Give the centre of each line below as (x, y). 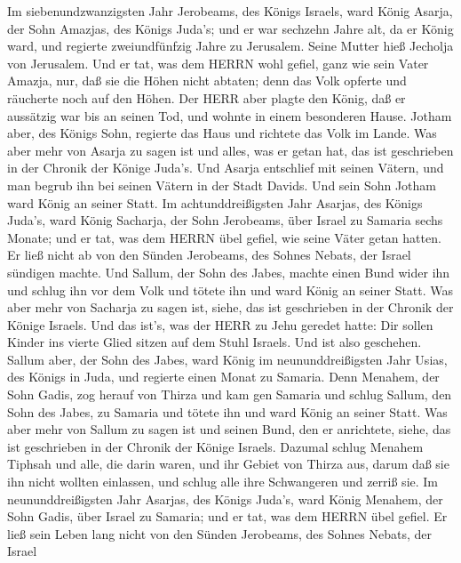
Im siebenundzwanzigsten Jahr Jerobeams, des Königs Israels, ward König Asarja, (230, 11)
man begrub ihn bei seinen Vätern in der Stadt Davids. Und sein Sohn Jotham (222, 185)
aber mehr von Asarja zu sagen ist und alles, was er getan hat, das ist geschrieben (230, 150)
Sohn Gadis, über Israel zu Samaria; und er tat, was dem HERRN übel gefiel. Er (227, 516)
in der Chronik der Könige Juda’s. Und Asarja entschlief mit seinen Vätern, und (226, 168)
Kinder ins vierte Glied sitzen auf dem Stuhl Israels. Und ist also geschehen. (215, 342)
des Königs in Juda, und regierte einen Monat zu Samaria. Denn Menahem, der (223, 377)
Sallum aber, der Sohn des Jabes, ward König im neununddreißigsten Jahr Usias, (227, 359)
